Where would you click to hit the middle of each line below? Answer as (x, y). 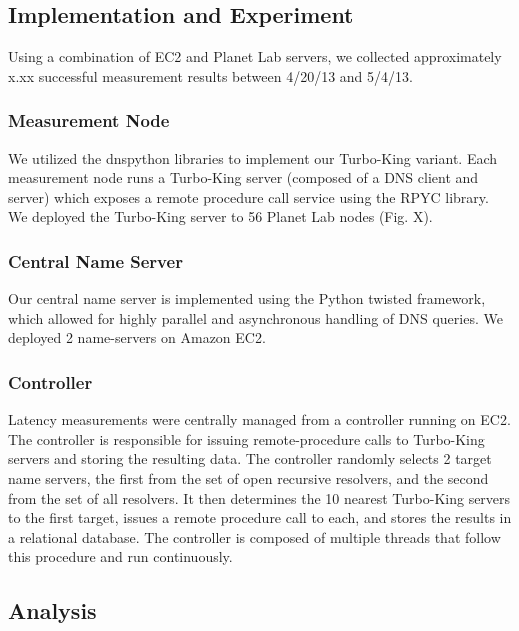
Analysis (52, 610)
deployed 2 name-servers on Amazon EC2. (137, 337)
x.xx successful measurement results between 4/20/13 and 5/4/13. (210, 75)
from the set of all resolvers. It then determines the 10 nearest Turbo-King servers (259, 497)
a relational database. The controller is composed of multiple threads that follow (254, 536)
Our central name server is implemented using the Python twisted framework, (247, 298)
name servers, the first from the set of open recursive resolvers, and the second (248, 477)
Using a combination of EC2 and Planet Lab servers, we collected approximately (255, 56)
